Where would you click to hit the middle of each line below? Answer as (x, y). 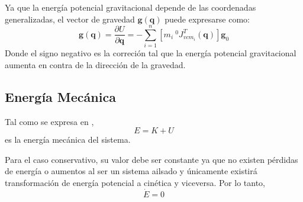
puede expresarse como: (207, 19)
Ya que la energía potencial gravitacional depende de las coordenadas (130, 7)
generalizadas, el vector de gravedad (70, 19)
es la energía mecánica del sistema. (68, 140)
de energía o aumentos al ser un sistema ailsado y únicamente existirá (131, 171)
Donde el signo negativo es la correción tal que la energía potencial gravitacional (151, 53)
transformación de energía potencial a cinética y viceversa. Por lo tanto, (135, 183)
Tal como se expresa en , (49, 121)
